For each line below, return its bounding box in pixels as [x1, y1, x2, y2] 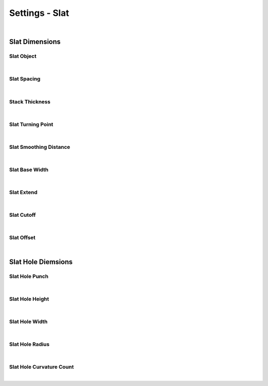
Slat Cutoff [9, 211, 36, 218]
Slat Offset [9, 234, 36, 241]
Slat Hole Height [9, 295, 49, 302]
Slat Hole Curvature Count [9, 364, 74, 371]
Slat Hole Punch [9, 273, 49, 280]
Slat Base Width [9, 166, 49, 173]
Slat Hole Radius [9, 341, 50, 348]
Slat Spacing [9, 75, 41, 82]
